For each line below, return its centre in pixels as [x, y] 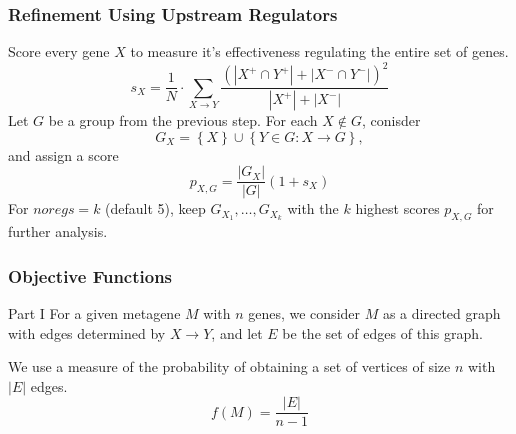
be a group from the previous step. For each [183, 120]
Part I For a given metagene [94, 313]
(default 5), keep [155, 208]
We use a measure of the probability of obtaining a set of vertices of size [229, 366]
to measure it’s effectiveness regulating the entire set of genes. [319, 51]
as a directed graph [441, 313]
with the [313, 208]
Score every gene [59, 51]
